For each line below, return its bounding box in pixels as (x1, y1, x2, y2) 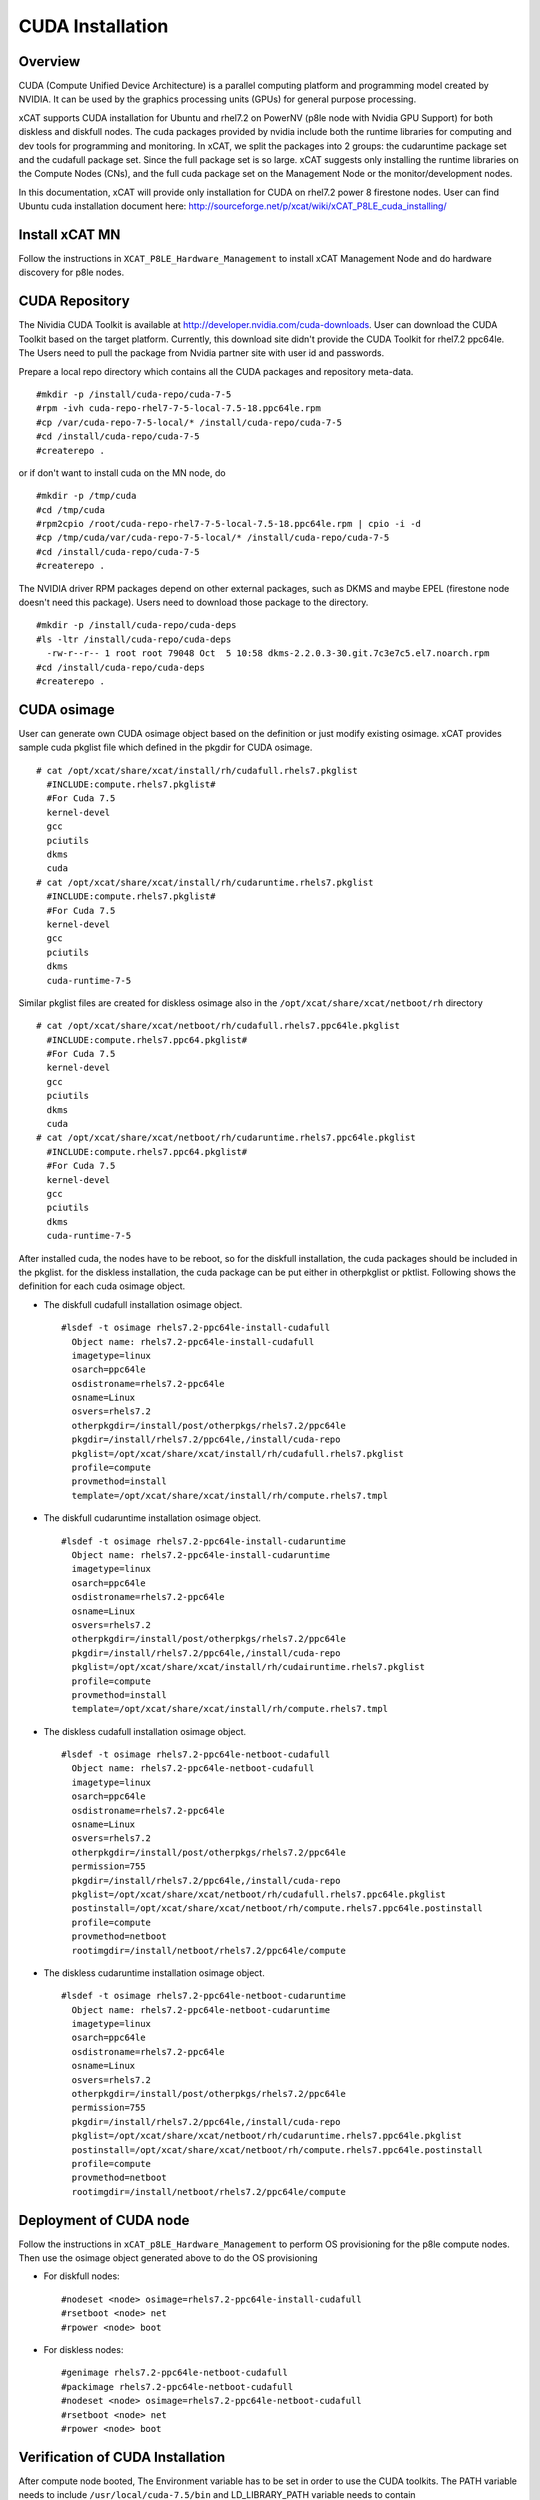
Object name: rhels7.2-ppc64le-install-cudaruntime (71, 1549, 330, 1560)
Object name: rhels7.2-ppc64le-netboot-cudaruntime (71, 2004, 330, 2015)
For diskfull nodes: (43, 2270, 120, 2282)
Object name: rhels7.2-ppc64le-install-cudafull (71, 1336, 315, 1347)
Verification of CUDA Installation (18, 2448, 226, 2465)
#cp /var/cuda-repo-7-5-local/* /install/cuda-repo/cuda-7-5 (36, 416, 342, 428)
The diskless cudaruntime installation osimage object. (43, 1966, 265, 1979)
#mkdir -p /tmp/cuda (36, 490, 137, 502)
